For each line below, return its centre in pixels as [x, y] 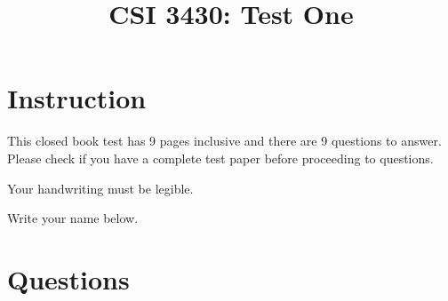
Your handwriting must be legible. [100, 188]
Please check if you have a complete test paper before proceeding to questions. [220, 158]
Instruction [77, 98]
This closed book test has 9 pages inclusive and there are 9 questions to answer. [224, 141]
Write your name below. [73, 218]
